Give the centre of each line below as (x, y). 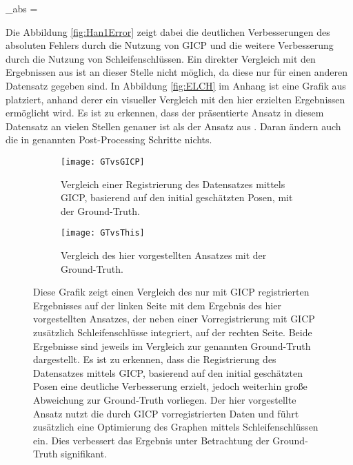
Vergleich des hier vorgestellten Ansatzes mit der (164, 255)
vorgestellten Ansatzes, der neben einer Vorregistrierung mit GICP (174, 319)
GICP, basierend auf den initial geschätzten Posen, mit (177, 197)
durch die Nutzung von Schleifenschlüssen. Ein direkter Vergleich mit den (161, 58)
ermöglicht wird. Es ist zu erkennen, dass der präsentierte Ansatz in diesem (165, 113)
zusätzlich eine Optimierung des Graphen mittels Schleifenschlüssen (176, 427)
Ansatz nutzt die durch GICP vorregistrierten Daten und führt (166, 413)
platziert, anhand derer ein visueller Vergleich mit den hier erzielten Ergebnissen (175, 99)
